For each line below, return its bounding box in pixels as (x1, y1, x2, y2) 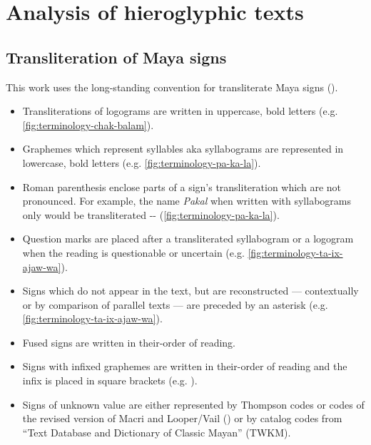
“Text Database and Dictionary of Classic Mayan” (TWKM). (22, 424, 291, 439)
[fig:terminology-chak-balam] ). (22, 117, 154, 132)
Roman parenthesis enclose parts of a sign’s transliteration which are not (22, 179, 341, 194)
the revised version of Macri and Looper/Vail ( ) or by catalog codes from (22, 411, 342, 426)
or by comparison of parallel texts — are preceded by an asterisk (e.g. (22, 297, 328, 312)
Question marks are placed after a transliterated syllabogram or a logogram (22, 231, 354, 246)
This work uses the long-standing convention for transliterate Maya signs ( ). (6, 79, 338, 94)
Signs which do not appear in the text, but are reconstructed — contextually (22, 283, 359, 298)
